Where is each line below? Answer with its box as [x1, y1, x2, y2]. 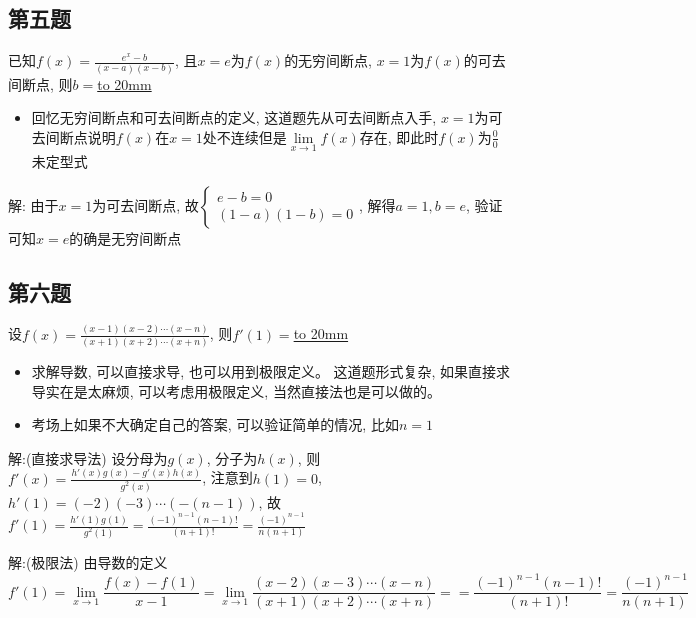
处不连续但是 [202, 126, 287, 147]
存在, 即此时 [359, 126, 439, 147]
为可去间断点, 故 [92, 194, 199, 215]
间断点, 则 [8, 73, 73, 94]
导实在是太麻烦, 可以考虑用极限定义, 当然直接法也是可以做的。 [31, 380, 441, 401]
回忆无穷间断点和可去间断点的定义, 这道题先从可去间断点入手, [31, 107, 437, 128]
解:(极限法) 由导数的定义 [8, 552, 168, 573]
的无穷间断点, [284, 50, 373, 71]
